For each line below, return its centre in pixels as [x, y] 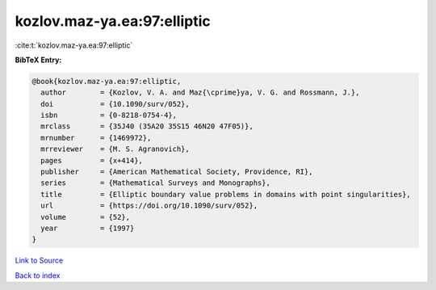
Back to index [38, 275]
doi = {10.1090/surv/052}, [115, 104]
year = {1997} [88, 228]
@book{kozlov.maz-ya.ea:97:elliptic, [107, 81]
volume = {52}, [86, 217]
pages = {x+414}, [92, 160]
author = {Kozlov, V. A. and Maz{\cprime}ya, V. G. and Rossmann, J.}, [200, 92]
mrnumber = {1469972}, [96, 138]
